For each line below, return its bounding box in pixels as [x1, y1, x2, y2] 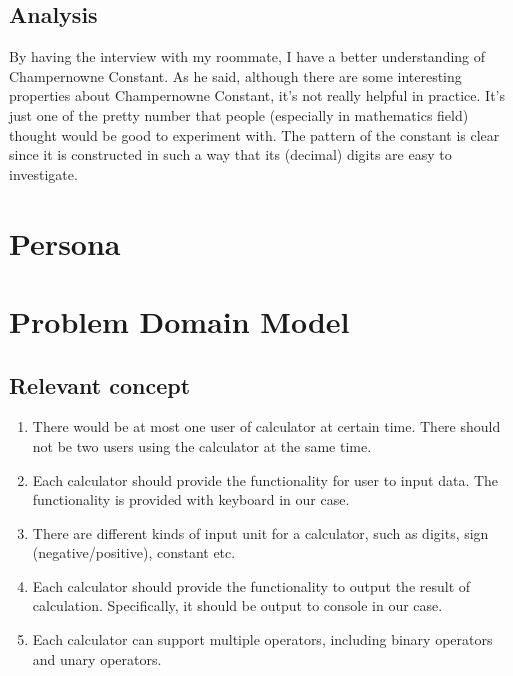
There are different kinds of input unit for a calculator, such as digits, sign [32, 522, 489, 543]
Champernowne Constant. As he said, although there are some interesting [9, 65, 462, 86]
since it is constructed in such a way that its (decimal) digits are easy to [9, 144, 452, 165]
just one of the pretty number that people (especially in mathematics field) [9, 104, 469, 125]
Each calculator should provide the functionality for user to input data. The [32, 469, 499, 490]
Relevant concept [9, 369, 191, 400]
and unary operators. [32, 648, 162, 669]
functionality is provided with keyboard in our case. [32, 489, 350, 510]
